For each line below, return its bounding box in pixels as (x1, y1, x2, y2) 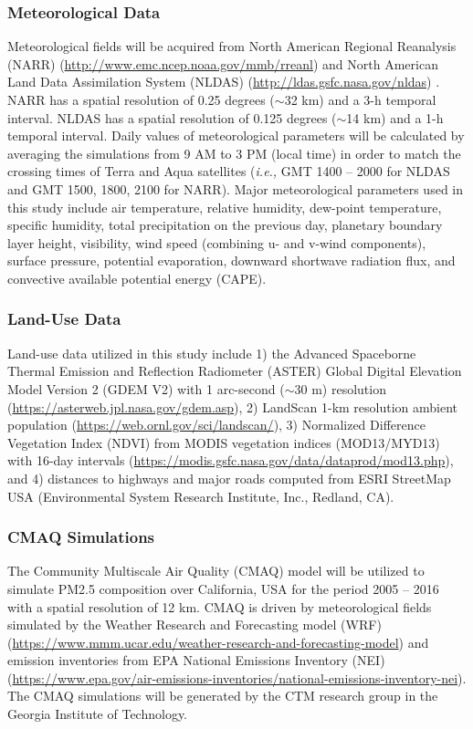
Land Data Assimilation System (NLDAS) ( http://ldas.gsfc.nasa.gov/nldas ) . (7, 72, 440, 91)
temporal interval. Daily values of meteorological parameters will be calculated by (7, 126, 465, 145)
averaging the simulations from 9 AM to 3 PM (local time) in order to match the (7, 143, 461, 162)
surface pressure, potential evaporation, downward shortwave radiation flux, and (7, 251, 456, 270)
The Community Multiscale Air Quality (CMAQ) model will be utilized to (7, 561, 425, 580)
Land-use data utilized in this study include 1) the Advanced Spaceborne (7, 343, 416, 362)
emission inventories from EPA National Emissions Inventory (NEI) (7, 651, 385, 670)
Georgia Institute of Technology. (7, 704, 188, 724)
